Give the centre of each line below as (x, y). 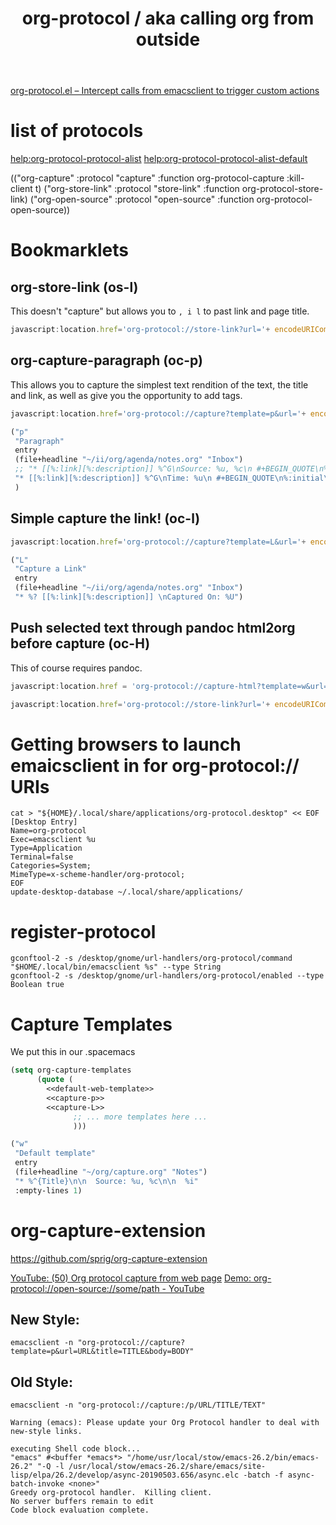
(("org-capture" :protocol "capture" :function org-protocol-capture (147, 178)
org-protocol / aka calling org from (168, 18)
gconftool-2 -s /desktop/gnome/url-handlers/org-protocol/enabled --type (167, 976)
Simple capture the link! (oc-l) (105, 518)
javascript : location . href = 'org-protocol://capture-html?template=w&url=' (171, 686)
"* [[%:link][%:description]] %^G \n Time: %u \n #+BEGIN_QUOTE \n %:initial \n (173, 478)
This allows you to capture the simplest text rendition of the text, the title (159, 384)
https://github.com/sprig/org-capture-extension (109, 1258)
